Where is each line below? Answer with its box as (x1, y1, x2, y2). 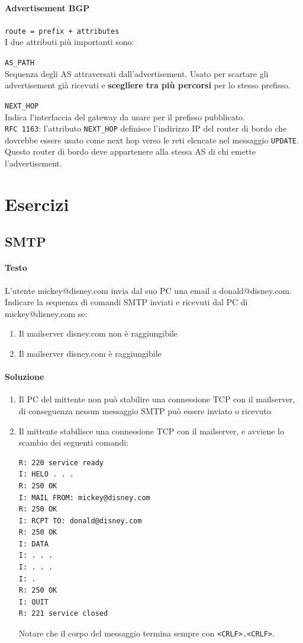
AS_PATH (5, 59, 35, 68)
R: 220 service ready (18, 458, 104, 467)
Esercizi (5, 191, 69, 216)
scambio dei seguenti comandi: (18, 436, 129, 449)
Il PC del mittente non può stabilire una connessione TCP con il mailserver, (18, 393, 295, 405)
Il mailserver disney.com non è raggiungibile (18, 327, 178, 340)
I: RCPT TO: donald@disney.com (18, 516, 142, 525)
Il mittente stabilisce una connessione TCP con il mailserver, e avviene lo (18, 424, 285, 437)
